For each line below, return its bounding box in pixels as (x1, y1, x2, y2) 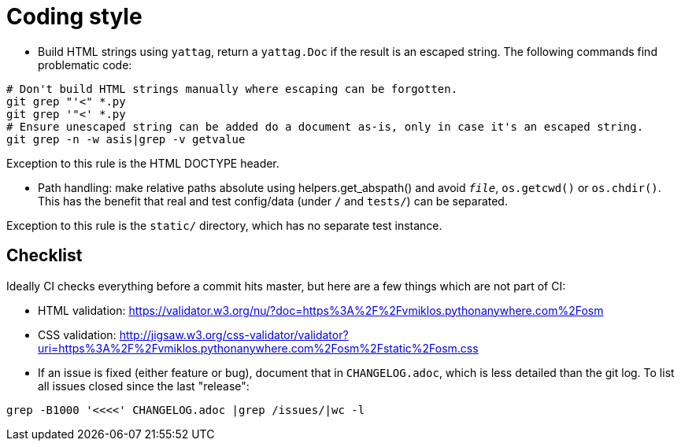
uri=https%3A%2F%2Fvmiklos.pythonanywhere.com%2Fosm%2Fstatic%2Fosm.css (38, 341, 479, 355)
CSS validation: (38, 327, 117, 342)
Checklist (6, 246, 83, 266)
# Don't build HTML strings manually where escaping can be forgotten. (6, 82, 458, 95)
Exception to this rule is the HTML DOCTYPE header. (6, 156, 279, 170)
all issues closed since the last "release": (38, 379, 250, 393)
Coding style (6, 3, 142, 30)
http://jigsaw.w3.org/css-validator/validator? (119, 327, 349, 342)
